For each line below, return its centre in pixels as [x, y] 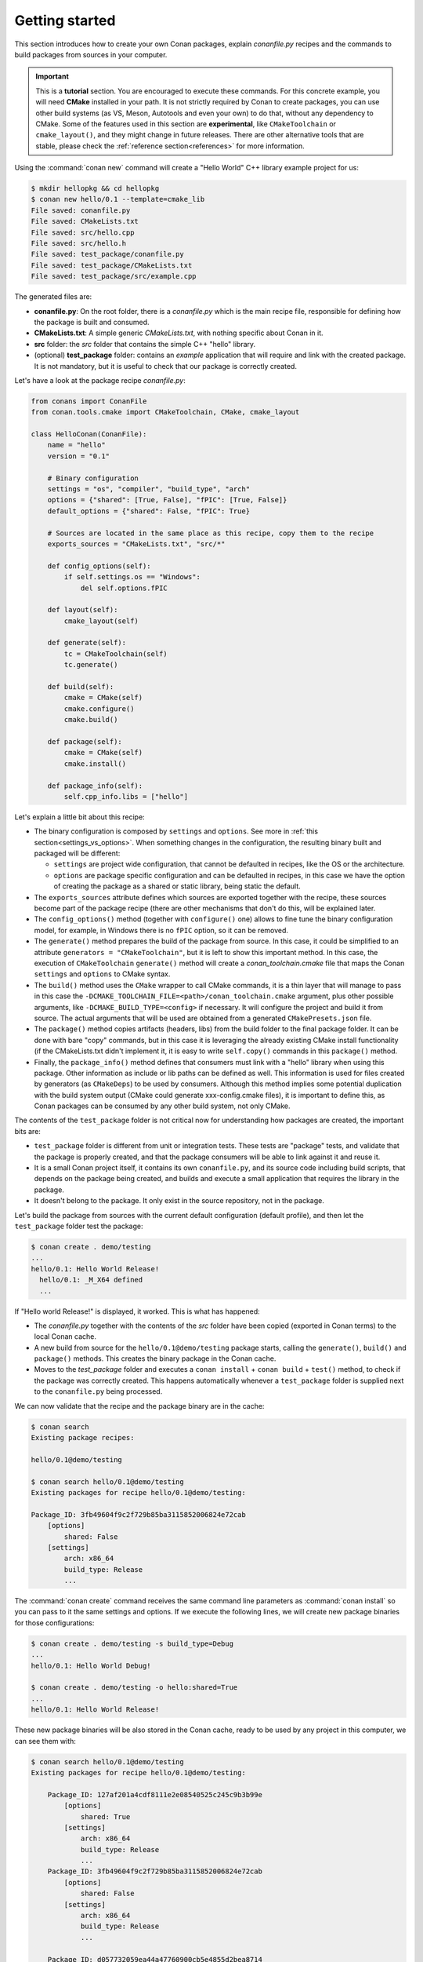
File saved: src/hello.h [79, 243]
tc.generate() [91, 665]
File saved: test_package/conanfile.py [107, 254]
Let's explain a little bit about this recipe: [80, 817]
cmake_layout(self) [101, 621]
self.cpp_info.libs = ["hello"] [126, 796]
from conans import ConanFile [89, 401]
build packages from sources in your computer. [91, 54]
